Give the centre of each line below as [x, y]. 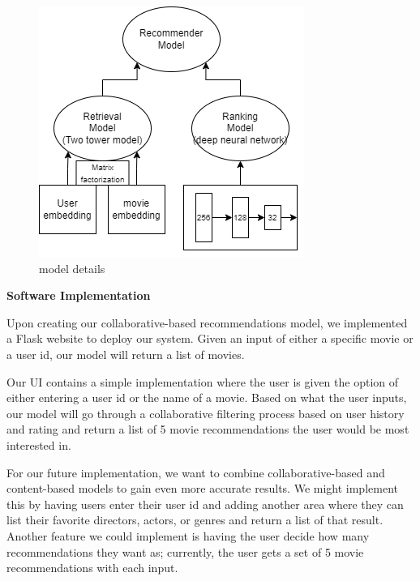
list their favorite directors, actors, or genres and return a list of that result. [195, 520]
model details [72, 268]
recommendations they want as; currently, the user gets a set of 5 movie [185, 551]
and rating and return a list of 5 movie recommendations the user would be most [208, 429]
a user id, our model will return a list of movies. [126, 354]
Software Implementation [79, 295]
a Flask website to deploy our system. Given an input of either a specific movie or [210, 338]
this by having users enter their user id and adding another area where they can [205, 504]
